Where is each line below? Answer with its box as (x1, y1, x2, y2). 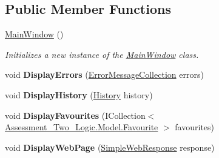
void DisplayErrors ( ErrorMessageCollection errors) (5, 68, 204, 81)
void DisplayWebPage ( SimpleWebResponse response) (5, 141, 215, 153)
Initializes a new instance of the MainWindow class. (5, 48, 199, 60)
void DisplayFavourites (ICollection (5, 109, 146, 121)
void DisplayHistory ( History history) (5, 88, 153, 101)
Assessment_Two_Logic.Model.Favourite (5, 121, 158, 133)
